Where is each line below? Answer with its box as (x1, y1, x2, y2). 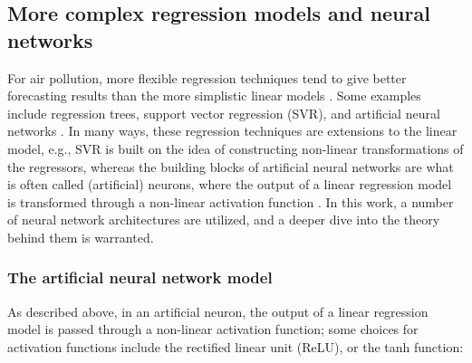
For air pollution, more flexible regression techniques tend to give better (7, 68, 407, 87)
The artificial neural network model (7, 266, 273, 289)
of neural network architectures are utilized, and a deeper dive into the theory (7, 210, 440, 229)
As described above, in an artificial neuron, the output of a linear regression (7, 301, 429, 320)
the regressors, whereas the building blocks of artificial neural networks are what (7, 157, 454, 176)
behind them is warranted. (7, 227, 154, 246)
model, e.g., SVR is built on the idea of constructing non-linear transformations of (7, 139, 464, 158)
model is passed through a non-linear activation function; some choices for (7, 320, 419, 339)
